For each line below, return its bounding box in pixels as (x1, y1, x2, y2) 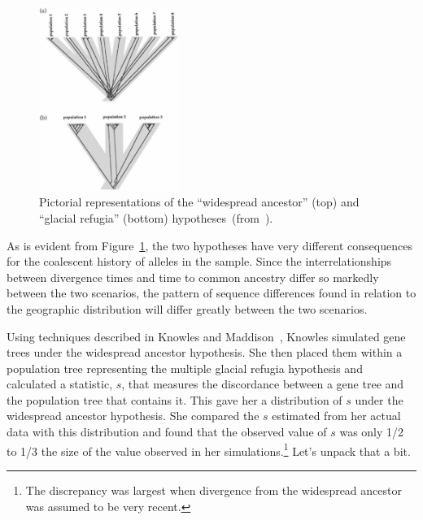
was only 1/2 (339, 423, 404, 440)
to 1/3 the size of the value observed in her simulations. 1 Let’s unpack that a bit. (7, 440, 411, 459)
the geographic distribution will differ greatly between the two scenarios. (7, 300, 368, 317)
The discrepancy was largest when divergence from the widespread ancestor (25, 481, 402, 498)
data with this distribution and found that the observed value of (7, 423, 327, 440)
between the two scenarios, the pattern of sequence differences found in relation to (7, 284, 416, 301)
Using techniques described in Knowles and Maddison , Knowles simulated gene (7, 327, 406, 344)
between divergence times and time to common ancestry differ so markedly (7, 268, 379, 285)
